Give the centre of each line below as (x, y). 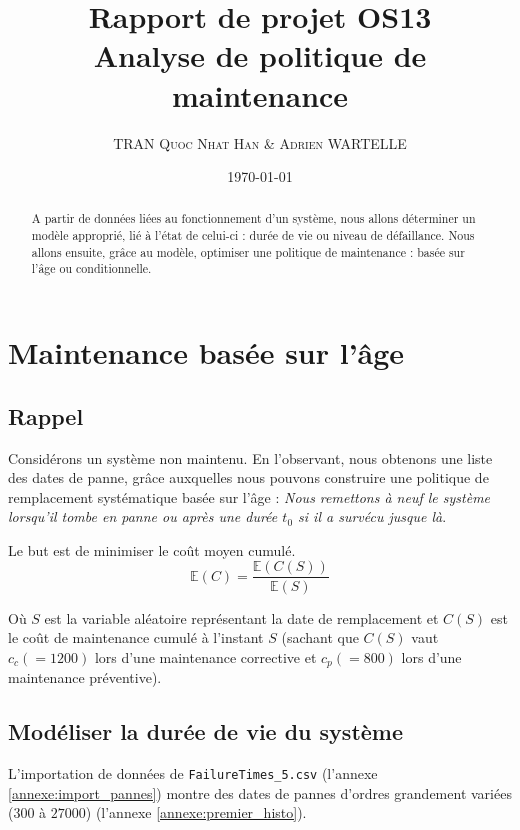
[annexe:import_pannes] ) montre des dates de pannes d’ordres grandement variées (260, 792)
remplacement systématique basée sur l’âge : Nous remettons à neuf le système (249, 496)
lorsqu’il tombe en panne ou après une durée (143, 516)
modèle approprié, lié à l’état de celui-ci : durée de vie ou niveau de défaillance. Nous (253, 235)
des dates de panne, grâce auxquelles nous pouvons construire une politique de (248, 477)
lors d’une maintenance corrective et (205, 656)
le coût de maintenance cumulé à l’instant (136, 637)
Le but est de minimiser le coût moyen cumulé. (152, 549)
